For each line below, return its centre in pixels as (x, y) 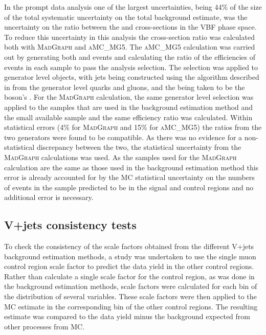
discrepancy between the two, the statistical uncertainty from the (139, 147)
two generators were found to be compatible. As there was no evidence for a (123, 137)
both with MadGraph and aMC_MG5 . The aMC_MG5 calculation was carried (130, 47)
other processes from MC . (45, 326)
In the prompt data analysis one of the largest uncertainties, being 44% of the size (133, 7)
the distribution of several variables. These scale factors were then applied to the (130, 296)
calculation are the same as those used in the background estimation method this (131, 167)
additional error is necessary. (49, 197)
